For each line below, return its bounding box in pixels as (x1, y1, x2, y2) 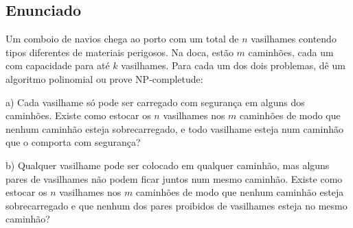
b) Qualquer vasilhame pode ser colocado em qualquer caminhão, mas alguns (5, 157, 330, 172)
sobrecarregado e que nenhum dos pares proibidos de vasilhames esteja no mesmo (5, 198, 348, 212)
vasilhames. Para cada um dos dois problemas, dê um (121, 58, 345, 73)
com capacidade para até (5, 58, 110, 73)
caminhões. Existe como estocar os (5, 108, 151, 123)
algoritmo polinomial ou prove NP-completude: (5, 71, 203, 86)
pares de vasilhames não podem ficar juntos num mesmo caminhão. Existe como (5, 171, 343, 186)
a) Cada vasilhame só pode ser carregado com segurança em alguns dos (5, 94, 305, 109)
